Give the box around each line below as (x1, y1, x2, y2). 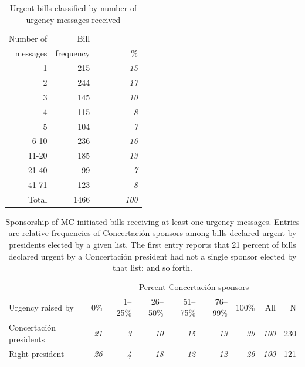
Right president (9, 347, 65, 359)
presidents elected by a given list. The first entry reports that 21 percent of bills (9, 238, 296, 250)
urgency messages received (26, 13, 121, 25)
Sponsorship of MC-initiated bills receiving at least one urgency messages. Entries (5, 215, 300, 227)
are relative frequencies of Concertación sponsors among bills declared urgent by (8, 227, 297, 239)
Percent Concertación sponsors (138, 281, 249, 293)
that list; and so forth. (113, 261, 192, 274)
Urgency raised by (9, 301, 74, 313)
